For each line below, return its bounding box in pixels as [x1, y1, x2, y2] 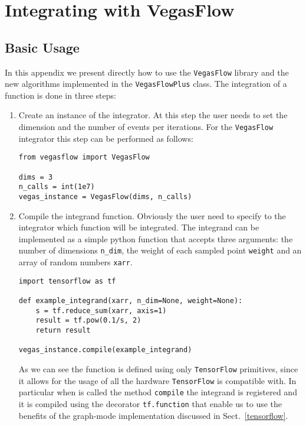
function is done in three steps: [5, 89, 116, 101]
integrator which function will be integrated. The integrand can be [18, 221, 259, 233]
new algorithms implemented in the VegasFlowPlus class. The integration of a [5, 77, 287, 90]
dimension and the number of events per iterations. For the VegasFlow [18, 121, 274, 133]
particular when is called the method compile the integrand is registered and [18, 386, 297, 398]
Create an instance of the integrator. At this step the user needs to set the [18, 109, 288, 121]
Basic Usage [5, 38, 80, 56]
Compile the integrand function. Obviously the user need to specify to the [18, 209, 286, 222]
